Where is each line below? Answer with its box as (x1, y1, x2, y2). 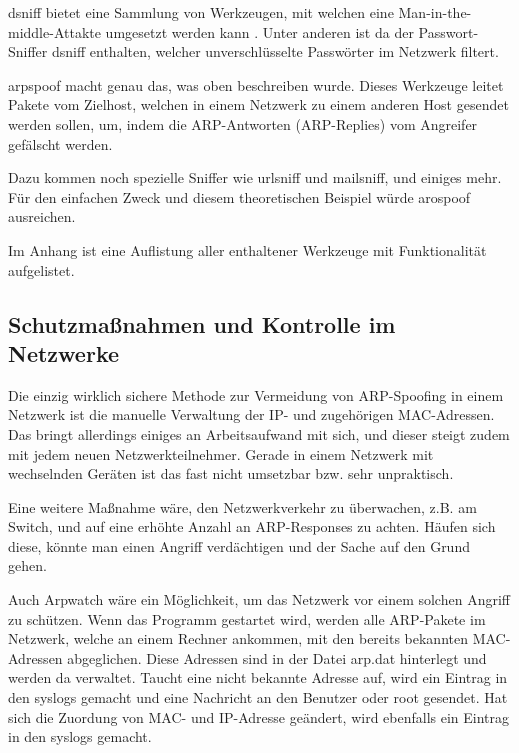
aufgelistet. (8, 259, 75, 280)
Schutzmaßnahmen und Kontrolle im (8, 308, 396, 339)
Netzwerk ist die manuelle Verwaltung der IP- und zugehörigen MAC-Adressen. (8, 404, 495, 425)
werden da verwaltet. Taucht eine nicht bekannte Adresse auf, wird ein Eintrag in (8, 667, 508, 688)
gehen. (8, 555, 47, 576)
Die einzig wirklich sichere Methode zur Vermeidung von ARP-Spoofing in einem (8, 384, 504, 405)
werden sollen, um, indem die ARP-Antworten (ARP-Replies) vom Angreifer (8, 113, 478, 134)
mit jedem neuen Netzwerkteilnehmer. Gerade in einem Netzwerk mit (8, 443, 434, 464)
